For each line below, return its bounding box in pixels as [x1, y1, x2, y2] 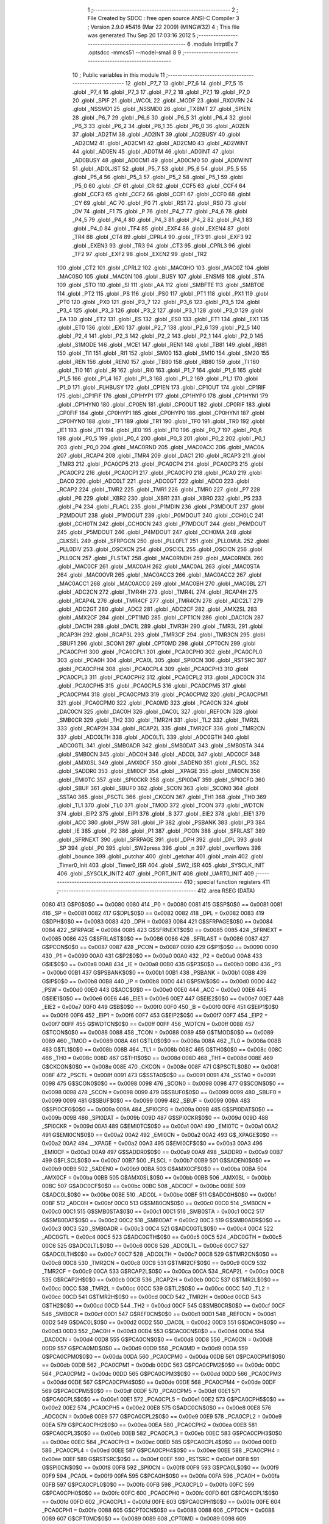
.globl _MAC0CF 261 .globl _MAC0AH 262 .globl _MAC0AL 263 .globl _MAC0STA [57, 563, 260, 570]
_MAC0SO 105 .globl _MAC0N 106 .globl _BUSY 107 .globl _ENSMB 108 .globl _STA [57, 272, 265, 280]
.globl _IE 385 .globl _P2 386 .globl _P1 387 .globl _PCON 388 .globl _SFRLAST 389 [57, 827, 266, 835]
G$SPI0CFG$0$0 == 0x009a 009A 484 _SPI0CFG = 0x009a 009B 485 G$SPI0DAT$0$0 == [41, 1105, 274, 1113]
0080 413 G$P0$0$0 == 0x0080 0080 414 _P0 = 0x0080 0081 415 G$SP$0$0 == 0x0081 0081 [41, 901, 283, 908]
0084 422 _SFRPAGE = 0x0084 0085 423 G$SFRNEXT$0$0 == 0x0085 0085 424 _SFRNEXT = [41, 927, 283, 934]
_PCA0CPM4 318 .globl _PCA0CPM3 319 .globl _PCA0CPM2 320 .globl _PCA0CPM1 [57, 691, 268, 698]
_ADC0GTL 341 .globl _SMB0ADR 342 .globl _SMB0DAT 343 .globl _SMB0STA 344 [57, 742, 264, 749]
